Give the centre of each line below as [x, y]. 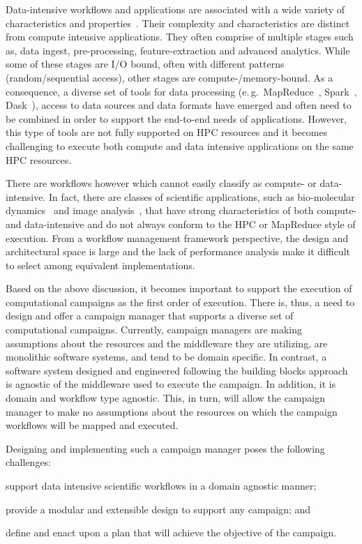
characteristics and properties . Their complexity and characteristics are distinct [178, 23]
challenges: [29, 462]
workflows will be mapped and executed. [92, 425]
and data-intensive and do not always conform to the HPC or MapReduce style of [181, 224]
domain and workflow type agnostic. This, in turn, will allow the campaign [165, 398]
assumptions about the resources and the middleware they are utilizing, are [167, 343]
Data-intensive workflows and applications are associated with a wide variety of [175, 9]
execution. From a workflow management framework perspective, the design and [177, 237]
